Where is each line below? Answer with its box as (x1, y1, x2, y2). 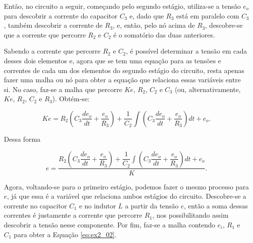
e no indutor (79, 200, 116, 210)
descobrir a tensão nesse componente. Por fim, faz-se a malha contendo (4, 219, 216, 229)
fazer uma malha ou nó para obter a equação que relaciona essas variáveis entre (4, 75, 241, 85)
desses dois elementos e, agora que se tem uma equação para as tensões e (4, 55, 221, 65)
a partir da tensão (125, 200, 179, 210)
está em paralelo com (176, 10, 239, 20)
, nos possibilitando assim (152, 210, 229, 220)
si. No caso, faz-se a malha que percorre (4, 84, 122, 94)
